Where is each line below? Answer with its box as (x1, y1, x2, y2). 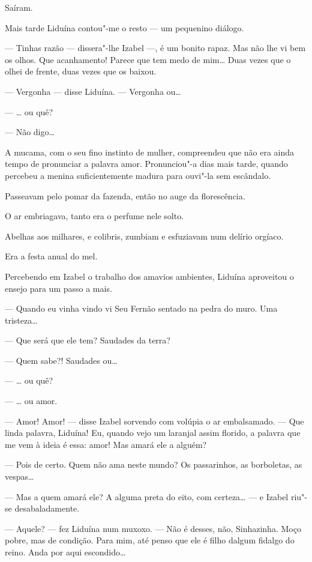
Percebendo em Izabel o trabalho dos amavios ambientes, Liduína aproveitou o (5, 270, 294, 282)
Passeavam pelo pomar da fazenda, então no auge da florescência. (5, 189, 245, 202)
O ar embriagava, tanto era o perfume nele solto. (5, 210, 184, 222)
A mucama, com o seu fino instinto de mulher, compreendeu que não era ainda (5, 145, 295, 158)
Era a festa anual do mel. (5, 250, 98, 262)
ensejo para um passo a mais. (5, 282, 112, 294)
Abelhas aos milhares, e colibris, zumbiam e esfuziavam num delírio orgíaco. (5, 229, 284, 242)
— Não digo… (5, 125, 55, 138)
